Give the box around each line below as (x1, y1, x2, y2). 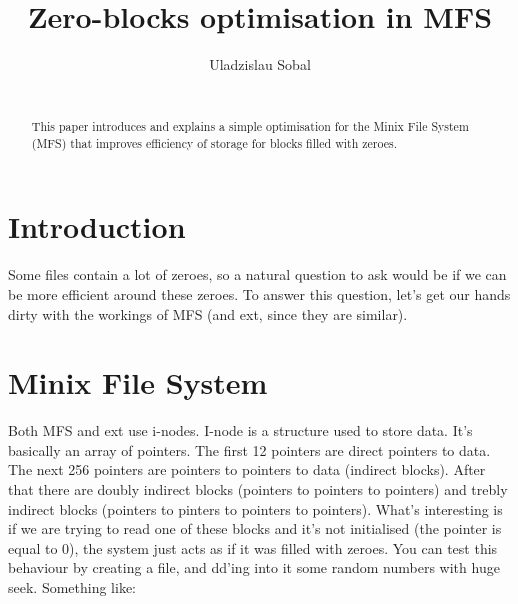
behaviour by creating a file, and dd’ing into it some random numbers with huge (8, 557, 500, 578)
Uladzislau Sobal (209, 54, 311, 75)
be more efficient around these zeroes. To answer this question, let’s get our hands (8, 283, 511, 304)
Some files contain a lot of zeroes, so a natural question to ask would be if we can (8, 264, 507, 285)
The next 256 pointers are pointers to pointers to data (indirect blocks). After (8, 459, 486, 480)
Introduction (8, 206, 186, 247)
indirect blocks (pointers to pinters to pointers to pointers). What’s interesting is (8, 498, 503, 519)
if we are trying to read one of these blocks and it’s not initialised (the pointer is (8, 518, 502, 539)
